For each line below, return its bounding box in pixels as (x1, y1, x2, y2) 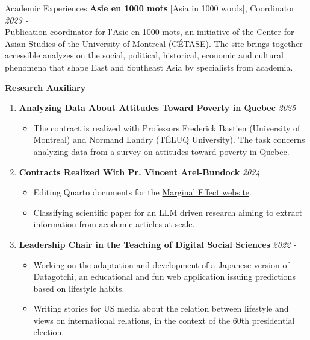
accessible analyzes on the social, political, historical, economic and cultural (5, 49, 284, 61)
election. (33, 326, 64, 338)
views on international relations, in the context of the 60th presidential (33, 313, 295, 326)
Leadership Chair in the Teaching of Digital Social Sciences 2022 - (19, 238, 297, 250)
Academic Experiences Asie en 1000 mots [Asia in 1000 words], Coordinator (5, 2, 295, 14)
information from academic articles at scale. (33, 218, 195, 230)
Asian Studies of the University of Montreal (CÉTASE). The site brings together (5, 37, 303, 49)
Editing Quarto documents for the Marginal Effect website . (33, 186, 252, 198)
